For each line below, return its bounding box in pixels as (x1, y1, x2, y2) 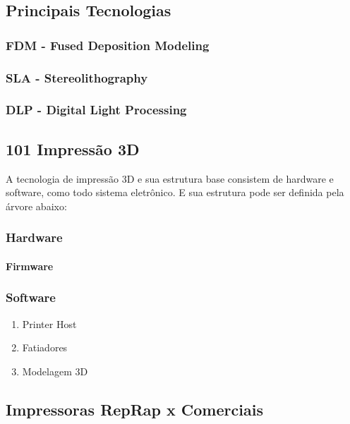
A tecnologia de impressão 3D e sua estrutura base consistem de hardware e (6, 171, 334, 186)
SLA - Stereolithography (6, 68, 148, 86)
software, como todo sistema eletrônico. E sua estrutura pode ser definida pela (6, 185, 344, 200)
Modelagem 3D (22, 363, 88, 378)
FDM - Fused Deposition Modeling (6, 36, 210, 54)
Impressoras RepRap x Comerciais (6, 398, 263, 420)
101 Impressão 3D (6, 138, 140, 159)
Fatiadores (22, 340, 68, 355)
